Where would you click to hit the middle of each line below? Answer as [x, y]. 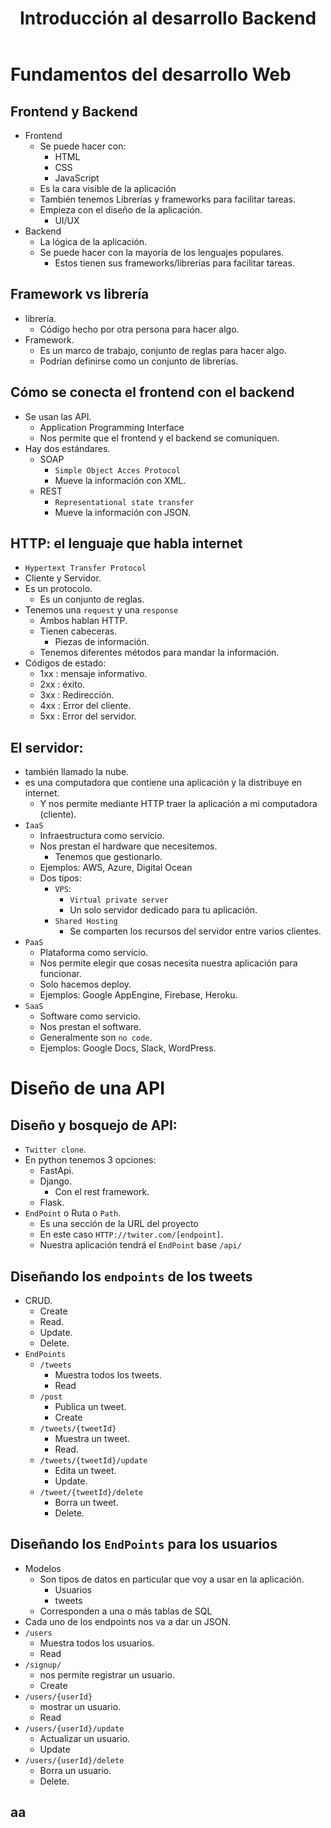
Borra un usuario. [75, 1770]
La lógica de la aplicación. [93, 241]
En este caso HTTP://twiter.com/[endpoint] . [131, 1234]
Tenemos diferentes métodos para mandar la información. [159, 653]
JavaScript [77, 178]
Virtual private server [119, 900]
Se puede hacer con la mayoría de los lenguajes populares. [162, 252]
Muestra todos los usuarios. [97, 1643]
